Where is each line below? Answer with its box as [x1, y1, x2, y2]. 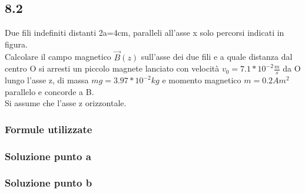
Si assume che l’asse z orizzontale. [5, 97, 127, 109]
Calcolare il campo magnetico [5, 50, 111, 63]
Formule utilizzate [5, 121, 92, 136]
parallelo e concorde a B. [5, 85, 94, 97]
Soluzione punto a [5, 148, 91, 163]
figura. [5, 38, 28, 50]
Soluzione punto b [5, 175, 92, 190]
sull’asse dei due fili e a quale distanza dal [141, 50, 293, 63]
